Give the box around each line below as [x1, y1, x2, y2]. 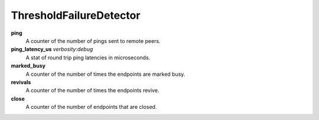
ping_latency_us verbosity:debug [11, 46, 93, 53]
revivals [11, 78, 31, 85]
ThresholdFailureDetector [11, 9, 141, 22]
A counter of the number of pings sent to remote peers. [25, 37, 161, 44]
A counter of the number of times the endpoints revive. [25, 87, 159, 94]
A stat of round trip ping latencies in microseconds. [25, 54, 151, 61]
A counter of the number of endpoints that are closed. [25, 104, 157, 111]
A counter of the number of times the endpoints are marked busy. [25, 71, 185, 78]
